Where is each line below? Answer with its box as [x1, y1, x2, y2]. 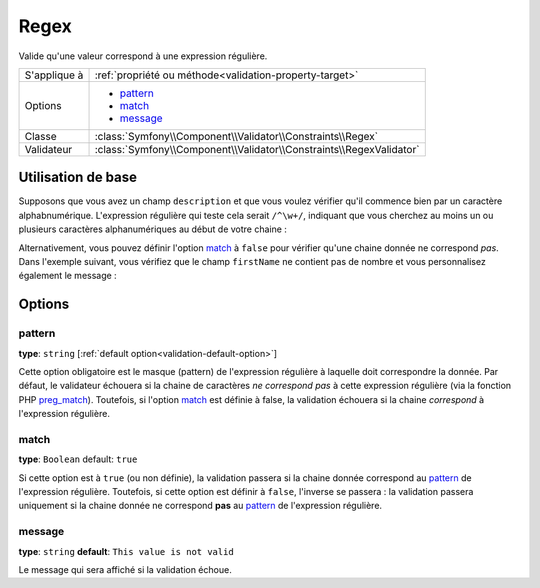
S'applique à [24, 68, 84, 82]
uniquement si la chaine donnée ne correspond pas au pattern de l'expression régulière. [18, 500, 383, 512]
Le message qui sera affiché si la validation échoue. [18, 563, 232, 575]
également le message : [18, 270, 117, 282]
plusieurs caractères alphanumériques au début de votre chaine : [18, 223, 287, 235]
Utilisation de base [18, 169, 138, 186]
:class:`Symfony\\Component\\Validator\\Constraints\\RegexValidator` [94, 142, 420, 156]
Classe [24, 129, 57, 143]
